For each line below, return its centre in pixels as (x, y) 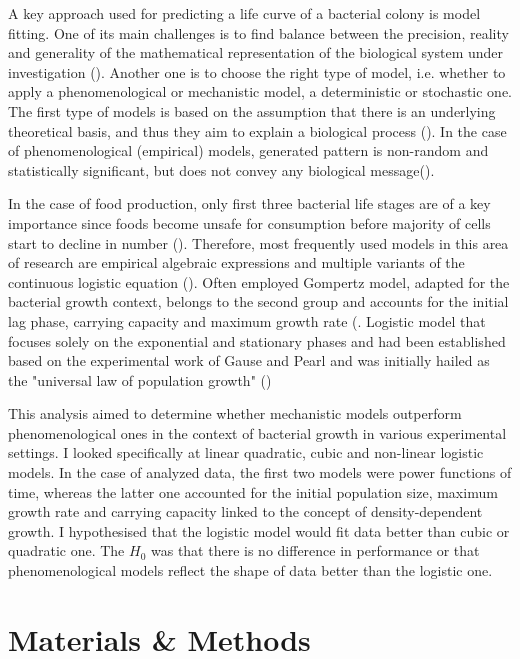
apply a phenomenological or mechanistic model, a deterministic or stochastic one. (260, 91)
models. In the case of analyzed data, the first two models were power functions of (260, 472)
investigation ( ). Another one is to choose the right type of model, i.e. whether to (257, 71)
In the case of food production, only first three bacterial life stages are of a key (249, 203)
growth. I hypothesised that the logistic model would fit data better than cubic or (259, 530)
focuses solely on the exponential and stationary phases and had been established (257, 340)
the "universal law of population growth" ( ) (140, 379)
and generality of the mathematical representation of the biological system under (256, 52)
